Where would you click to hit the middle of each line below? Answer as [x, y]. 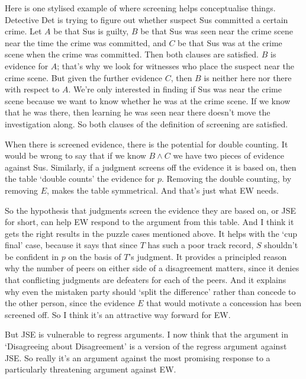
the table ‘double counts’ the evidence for [80, 179]
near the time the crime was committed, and [86, 42]
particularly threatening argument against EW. [91, 369]
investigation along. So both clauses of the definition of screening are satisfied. [146, 123]
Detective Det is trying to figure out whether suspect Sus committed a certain [146, 19]
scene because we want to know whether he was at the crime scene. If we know [148, 100]
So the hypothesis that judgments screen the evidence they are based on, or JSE [151, 210]
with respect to [32, 89]
